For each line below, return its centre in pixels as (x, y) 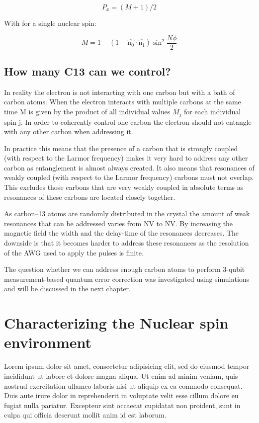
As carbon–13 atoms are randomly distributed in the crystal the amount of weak (127, 213)
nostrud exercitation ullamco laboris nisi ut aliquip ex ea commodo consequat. (123, 385)
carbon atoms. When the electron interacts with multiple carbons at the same (123, 102)
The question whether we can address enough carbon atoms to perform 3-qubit (125, 269)
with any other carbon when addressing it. (69, 131)
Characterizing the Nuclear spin (116, 323)
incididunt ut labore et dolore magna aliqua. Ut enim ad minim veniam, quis (121, 376)
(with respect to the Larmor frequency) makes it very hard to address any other (126, 158)
